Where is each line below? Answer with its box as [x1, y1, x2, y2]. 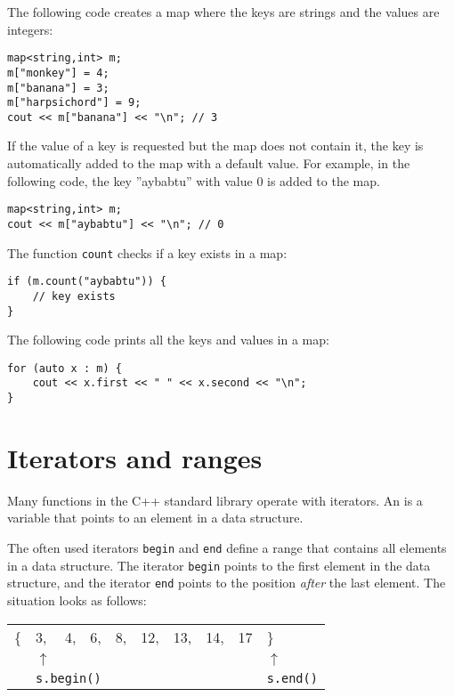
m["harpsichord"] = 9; [7, 96, 142, 109]
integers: [7, 20, 53, 38]
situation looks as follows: [7, 591, 147, 610]
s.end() [266, 670, 318, 685]
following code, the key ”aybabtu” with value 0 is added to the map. [7, 171, 380, 190]
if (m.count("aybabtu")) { [7, 275, 166, 288]
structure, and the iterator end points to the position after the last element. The [7, 573, 446, 592]
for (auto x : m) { [7, 361, 122, 375]
